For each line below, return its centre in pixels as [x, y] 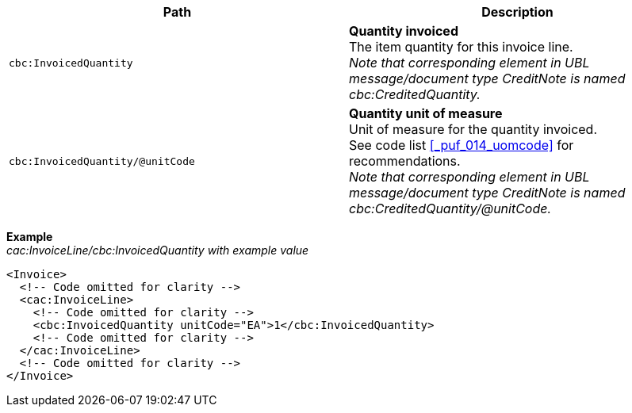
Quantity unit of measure [426, 113]
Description [517, 12]
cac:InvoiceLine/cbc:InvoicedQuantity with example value [158, 250]
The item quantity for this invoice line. [461, 47]
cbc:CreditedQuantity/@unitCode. [450, 208]
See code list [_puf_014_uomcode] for [462, 145]
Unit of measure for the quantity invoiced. [473, 129]
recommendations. [405, 161]
